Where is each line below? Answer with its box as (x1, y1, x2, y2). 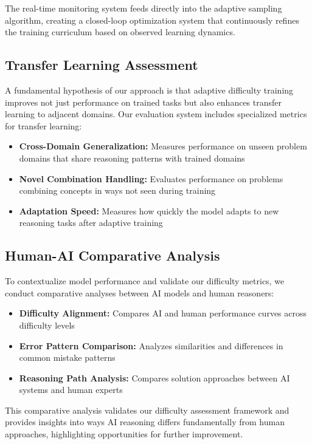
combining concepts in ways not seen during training (19, 184, 216, 197)
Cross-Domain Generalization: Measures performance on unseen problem (19, 140, 307, 152)
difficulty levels (19, 318, 75, 331)
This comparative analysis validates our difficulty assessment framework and (5, 403, 289, 416)
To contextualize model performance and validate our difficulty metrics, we (5, 275, 285, 287)
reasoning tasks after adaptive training (19, 216, 163, 229)
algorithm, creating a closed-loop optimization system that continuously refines (5, 13, 299, 26)
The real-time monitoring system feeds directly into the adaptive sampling (5, 2, 282, 14)
